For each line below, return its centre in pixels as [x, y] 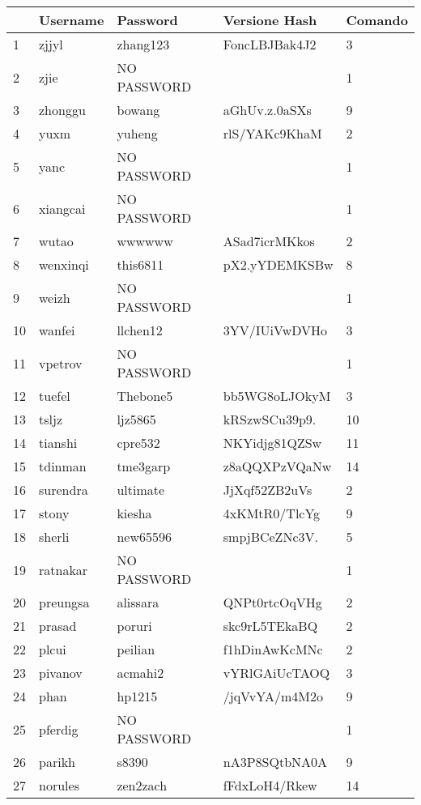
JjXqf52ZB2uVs [268, 490]
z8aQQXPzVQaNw [277, 466]
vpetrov [61, 363]
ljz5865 [136, 419]
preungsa [64, 602]
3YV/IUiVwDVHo [275, 330]
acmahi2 [140, 673]
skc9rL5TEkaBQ [270, 626]
